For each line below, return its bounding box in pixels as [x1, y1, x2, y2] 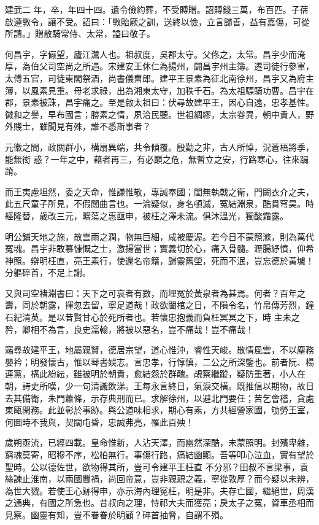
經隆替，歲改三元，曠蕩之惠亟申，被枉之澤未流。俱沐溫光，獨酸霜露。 [5, 209, 288, 222]
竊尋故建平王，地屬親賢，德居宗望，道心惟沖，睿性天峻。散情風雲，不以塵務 [5, 343, 314, 356]
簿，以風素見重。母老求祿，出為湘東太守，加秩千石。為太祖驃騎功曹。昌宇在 [5, 84, 314, 96]
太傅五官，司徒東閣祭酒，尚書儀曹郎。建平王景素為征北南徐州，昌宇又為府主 [5, 71, 314, 84]
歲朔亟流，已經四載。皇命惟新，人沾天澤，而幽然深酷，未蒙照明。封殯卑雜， [5, 436, 314, 449]
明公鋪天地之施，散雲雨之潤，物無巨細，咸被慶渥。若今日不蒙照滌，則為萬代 [5, 230, 314, 243]
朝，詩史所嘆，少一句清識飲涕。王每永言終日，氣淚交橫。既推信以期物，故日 [5, 379, 314, 392]
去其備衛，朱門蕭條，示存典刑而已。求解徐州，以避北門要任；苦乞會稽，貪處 [5, 391, 314, 404]
